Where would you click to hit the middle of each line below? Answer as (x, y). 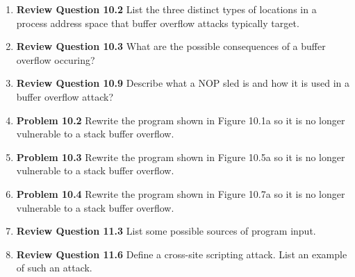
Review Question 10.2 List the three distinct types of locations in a (166, 9)
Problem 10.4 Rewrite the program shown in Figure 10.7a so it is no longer (181, 193)
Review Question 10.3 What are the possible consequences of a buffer (171, 46)
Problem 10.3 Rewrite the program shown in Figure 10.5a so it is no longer (181, 157)
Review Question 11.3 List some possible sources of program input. (166, 231)
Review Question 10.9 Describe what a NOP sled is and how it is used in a (183, 83)
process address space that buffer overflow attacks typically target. (158, 23)
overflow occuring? (56, 59)
